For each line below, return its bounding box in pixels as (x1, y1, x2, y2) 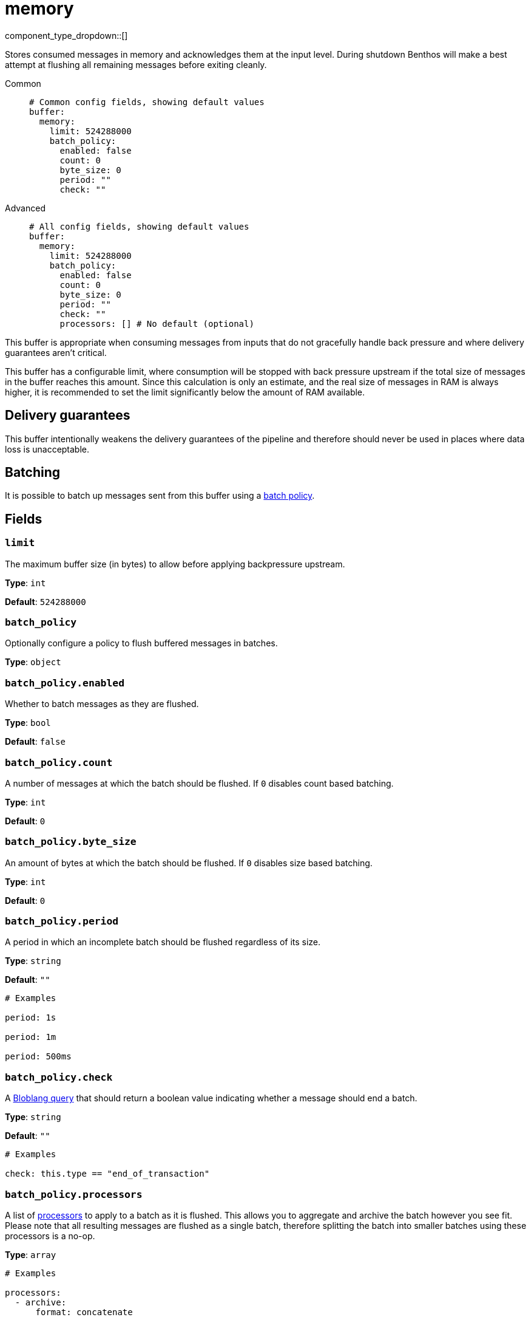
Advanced (5, 202, 46, 213)
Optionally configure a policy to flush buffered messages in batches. (5, 638, 278, 649)
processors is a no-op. (5, 1230, 95, 1241)
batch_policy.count (5, 756, 113, 768)
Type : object (5, 657, 61, 668)
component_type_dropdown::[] (5, 30, 128, 41)
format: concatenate (35, 1307, 133, 1317)
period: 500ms (5, 1052, 72, 1062)
